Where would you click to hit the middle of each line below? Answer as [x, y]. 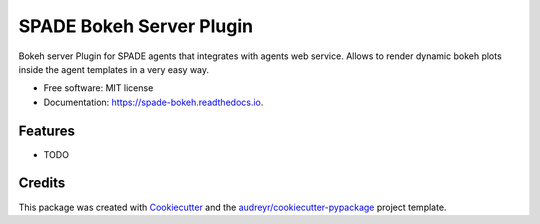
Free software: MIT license [98, 88]
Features [46, 130]
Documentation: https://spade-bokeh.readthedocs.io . [153, 102]
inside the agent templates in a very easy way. [114, 69]
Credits [42, 183]
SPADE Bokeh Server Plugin [136, 26]
